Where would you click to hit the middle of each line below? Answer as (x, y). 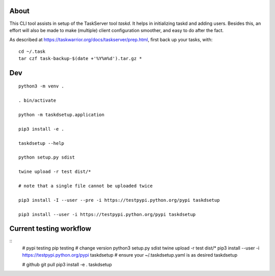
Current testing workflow (50, 229)
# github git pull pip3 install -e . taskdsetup (67, 264)
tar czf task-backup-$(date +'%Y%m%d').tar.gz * (80, 59)
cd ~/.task (32, 51)
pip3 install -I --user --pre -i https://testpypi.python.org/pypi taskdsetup (119, 200)
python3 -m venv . (42, 86)
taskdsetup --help (42, 143)
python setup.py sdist (47, 157)
